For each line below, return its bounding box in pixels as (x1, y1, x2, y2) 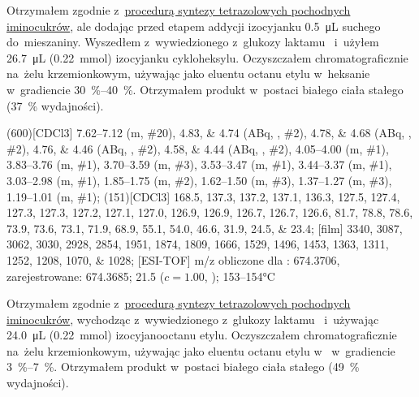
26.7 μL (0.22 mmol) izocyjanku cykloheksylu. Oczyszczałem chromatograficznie (6, 49, 408, 66)
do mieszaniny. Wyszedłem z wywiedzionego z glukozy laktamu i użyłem (6, 33, 379, 50)
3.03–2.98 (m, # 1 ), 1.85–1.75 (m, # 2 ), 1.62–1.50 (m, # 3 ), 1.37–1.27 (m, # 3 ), (6, 171, 392, 188)
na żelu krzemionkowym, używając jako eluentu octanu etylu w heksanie (6, 65, 370, 82)
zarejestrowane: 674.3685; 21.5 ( (6, 267, 165, 284)
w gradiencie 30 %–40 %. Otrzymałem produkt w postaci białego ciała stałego (6, 80, 404, 97)
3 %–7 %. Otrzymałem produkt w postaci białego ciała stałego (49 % (6, 358, 360, 375)
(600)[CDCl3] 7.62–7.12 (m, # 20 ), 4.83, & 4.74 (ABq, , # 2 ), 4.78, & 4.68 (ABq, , (6, 124, 412, 141)
